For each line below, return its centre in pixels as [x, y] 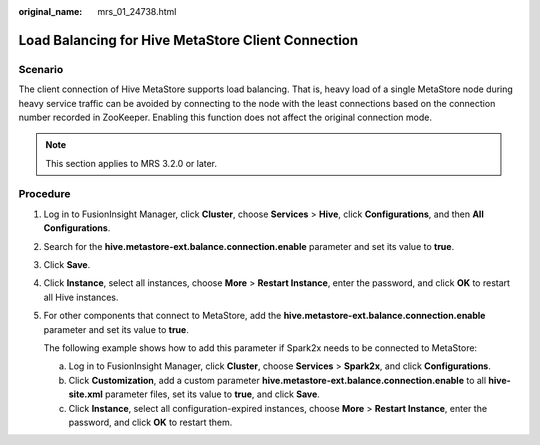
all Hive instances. [81, 297]
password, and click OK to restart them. [150, 422]
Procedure [44, 194]
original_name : [50, 11]
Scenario [41, 69]
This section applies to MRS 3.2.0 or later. [131, 163]
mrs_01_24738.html [137, 11]
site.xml [86, 394]
